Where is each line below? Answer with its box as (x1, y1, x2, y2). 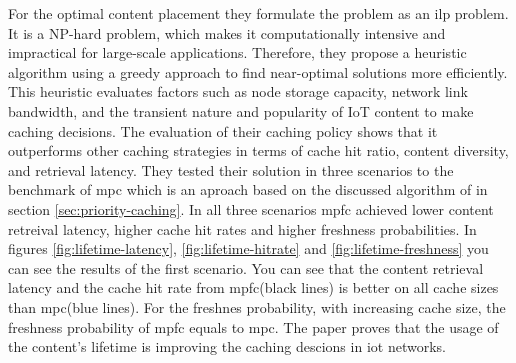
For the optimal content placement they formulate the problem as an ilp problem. (8, 3, 509, 23)
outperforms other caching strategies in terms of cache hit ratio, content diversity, (8, 140, 509, 161)
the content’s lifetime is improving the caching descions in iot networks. (8, 336, 446, 357)
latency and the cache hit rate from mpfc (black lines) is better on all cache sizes (8, 277, 499, 298)
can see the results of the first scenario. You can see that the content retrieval (8, 257, 484, 278)
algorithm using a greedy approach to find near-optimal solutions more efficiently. (8, 61, 508, 82)
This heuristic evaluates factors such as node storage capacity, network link (8, 81, 468, 102)
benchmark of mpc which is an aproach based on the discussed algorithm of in (8, 179, 488, 200)
